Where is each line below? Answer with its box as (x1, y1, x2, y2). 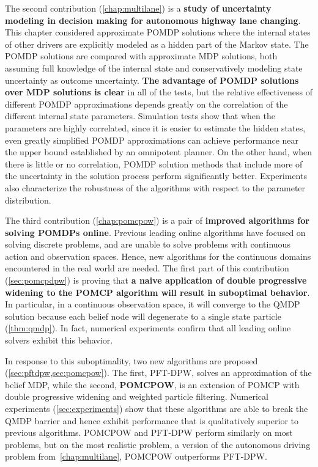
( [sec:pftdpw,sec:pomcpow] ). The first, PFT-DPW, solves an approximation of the (5, 366, 312, 379)
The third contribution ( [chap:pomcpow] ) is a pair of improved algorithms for (5, 214, 309, 227)
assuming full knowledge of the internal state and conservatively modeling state (5, 61, 303, 74)
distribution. (5, 193, 51, 206)
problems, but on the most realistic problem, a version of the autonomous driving (5, 438, 311, 450)
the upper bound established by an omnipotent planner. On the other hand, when (5, 145, 312, 158)
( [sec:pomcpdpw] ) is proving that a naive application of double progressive (5, 274, 307, 287)
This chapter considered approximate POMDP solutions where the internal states (5, 26, 311, 39)
